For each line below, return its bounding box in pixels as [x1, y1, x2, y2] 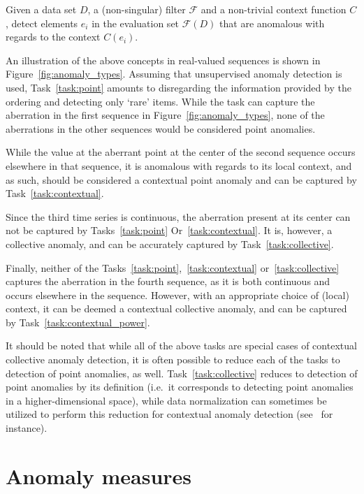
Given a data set [6, 2, 77, 16]
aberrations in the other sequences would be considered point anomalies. [6, 121, 316, 136]
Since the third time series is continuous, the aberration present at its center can [6, 209, 351, 224]
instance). [6, 421, 48, 435]
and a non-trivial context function [201, 2, 347, 16]
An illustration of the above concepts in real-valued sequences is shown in [6, 52, 321, 67]
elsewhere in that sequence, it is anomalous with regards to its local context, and [6, 158, 352, 173]
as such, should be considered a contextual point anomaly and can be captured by [6, 172, 357, 187]
